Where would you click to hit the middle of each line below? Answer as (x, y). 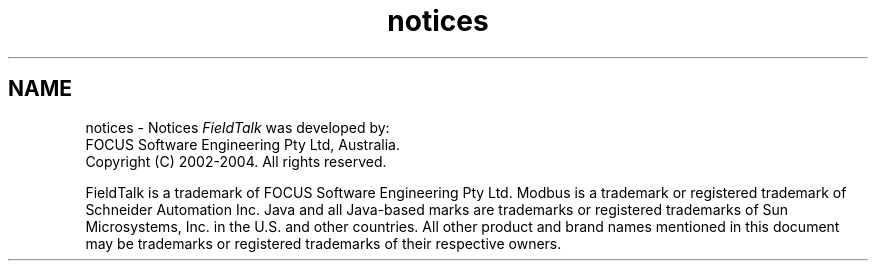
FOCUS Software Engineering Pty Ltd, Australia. (243, 144)
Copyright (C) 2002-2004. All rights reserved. (236, 161)
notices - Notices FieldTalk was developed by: (237, 127)
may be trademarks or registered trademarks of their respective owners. (323, 243)
